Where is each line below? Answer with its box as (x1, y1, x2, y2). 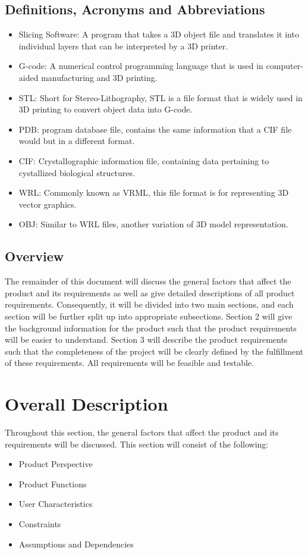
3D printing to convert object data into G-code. (18, 103, 193, 115)
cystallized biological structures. (18, 166, 135, 179)
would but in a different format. (18, 134, 135, 147)
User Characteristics (18, 497, 93, 510)
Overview (5, 247, 64, 265)
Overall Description (5, 392, 168, 416)
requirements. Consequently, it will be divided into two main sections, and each (5, 298, 294, 311)
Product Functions (18, 477, 87, 490)
